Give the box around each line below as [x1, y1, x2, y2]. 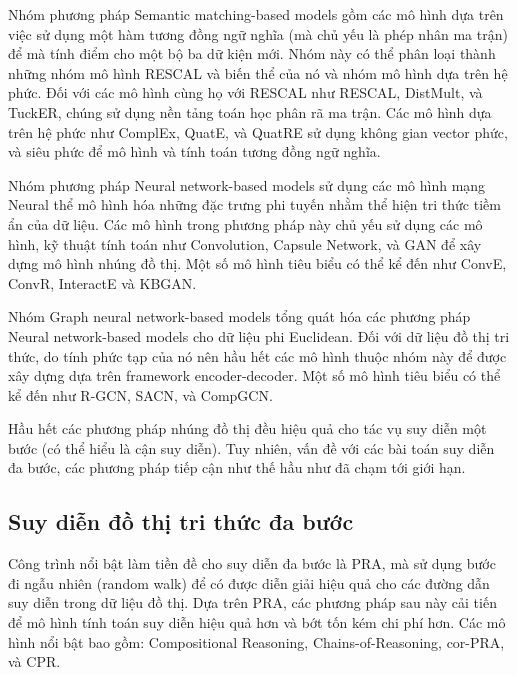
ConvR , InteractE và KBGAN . [8, 272, 197, 293]
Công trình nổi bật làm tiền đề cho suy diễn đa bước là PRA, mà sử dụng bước [8, 553, 496, 574]
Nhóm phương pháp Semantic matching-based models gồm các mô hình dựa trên [8, 4, 504, 24]
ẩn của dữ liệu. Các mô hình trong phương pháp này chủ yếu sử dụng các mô [8, 213, 483, 234]
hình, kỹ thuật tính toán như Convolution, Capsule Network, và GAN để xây [8, 233, 482, 254]
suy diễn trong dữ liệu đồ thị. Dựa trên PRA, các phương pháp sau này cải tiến [8, 592, 497, 613]
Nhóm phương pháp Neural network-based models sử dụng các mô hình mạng [8, 174, 486, 195]
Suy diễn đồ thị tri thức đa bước [8, 506, 354, 537]
